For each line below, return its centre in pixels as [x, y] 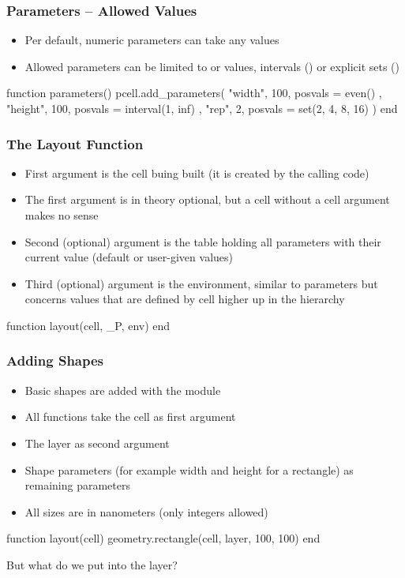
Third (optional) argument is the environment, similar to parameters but [201, 283]
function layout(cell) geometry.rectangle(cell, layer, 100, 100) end [163, 538]
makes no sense [62, 215]
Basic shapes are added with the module [123, 390]
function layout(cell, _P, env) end [88, 325]
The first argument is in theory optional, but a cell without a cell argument [207, 199]
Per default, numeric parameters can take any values [152, 40]
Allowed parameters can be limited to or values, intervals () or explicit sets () [212, 66]
